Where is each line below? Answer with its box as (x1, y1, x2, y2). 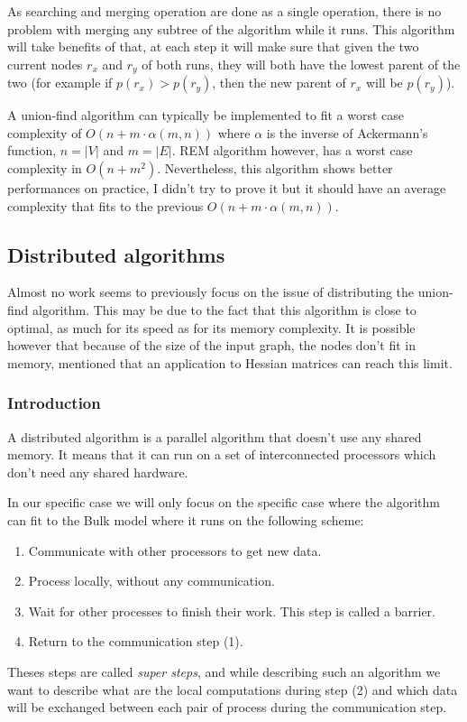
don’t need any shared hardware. (7, 462, 188, 481)
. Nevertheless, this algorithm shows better (157, 159, 393, 178)
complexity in (7, 159, 82, 178)
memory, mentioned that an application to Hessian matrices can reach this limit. (7, 353, 453, 372)
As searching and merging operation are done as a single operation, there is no (7, 2, 442, 20)
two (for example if (7, 73, 113, 92)
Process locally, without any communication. (28, 571, 275, 590)
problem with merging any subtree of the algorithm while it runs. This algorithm (7, 19, 455, 38)
